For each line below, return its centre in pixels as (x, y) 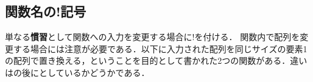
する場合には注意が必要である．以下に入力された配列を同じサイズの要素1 (160, 48)
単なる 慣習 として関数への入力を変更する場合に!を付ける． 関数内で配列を (153, 37)
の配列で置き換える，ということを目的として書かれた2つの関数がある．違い (156, 60)
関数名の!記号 (46, 11)
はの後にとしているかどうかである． (77, 72)
